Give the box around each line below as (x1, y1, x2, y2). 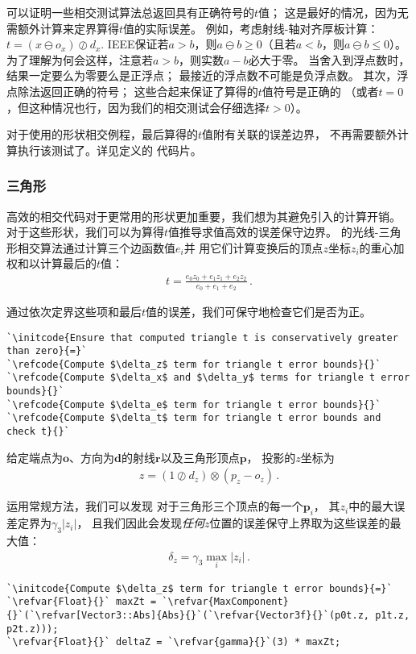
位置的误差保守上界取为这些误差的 (209, 514, 390, 531)
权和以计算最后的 (6, 255, 97, 272)
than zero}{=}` (6, 345, 88, 357)
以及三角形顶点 (160, 448, 240, 465)
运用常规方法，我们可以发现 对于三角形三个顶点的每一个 (6, 498, 303, 514)
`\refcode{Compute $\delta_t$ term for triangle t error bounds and (6, 412, 381, 424)
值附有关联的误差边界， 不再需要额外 (202, 126, 397, 143)
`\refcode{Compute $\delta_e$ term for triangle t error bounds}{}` (6, 398, 381, 410)
